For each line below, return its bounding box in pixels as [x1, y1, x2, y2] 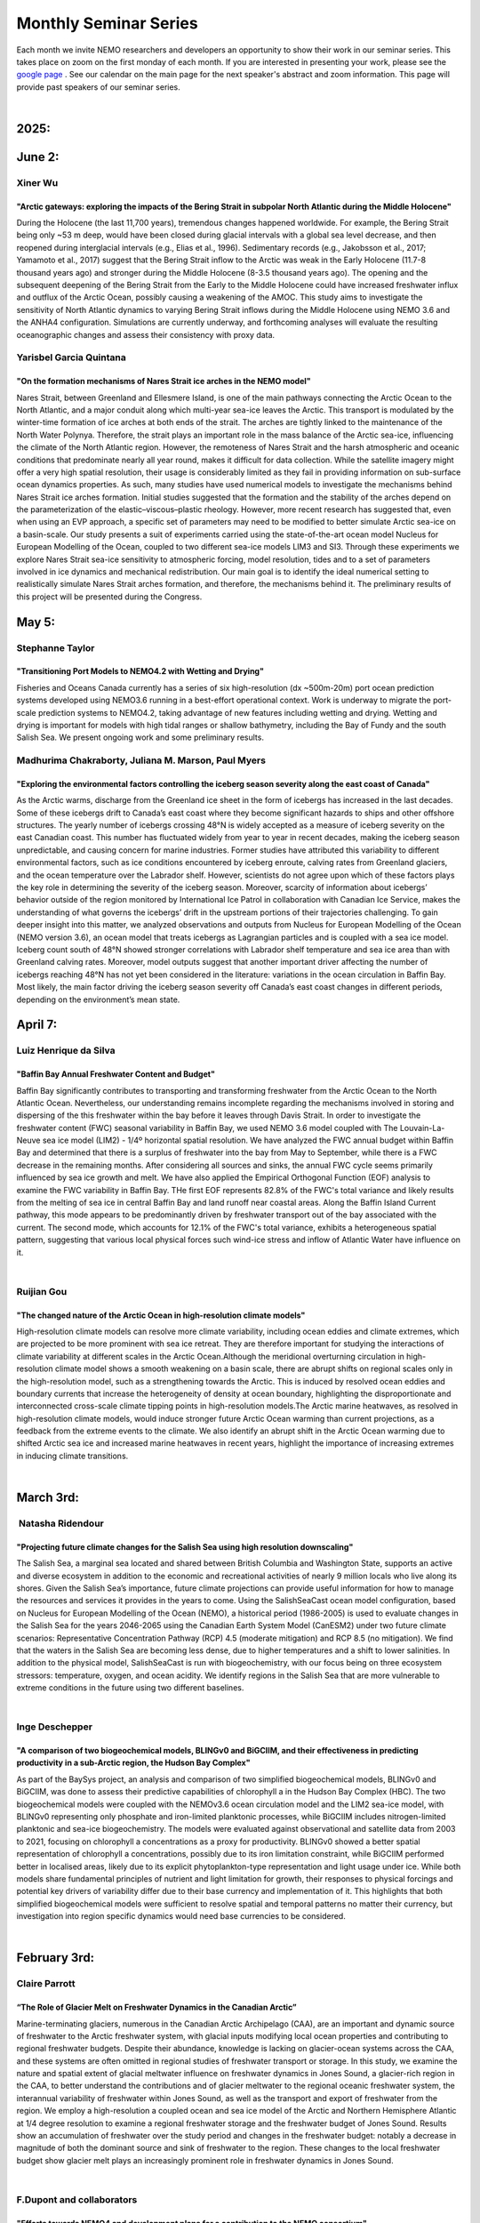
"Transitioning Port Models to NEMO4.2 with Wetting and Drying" [16, 666, 264, 677]
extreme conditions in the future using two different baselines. [16, 1682, 244, 1693]
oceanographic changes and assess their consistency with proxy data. [16, 329, 276, 340]
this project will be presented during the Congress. [16, 591, 203, 602]
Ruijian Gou [16, 1285, 68, 1297]
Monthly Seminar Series [16, 13, 199, 33]
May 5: [16, 614, 56, 630]
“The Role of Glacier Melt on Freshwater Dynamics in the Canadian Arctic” [16, 2002, 297, 2013]
